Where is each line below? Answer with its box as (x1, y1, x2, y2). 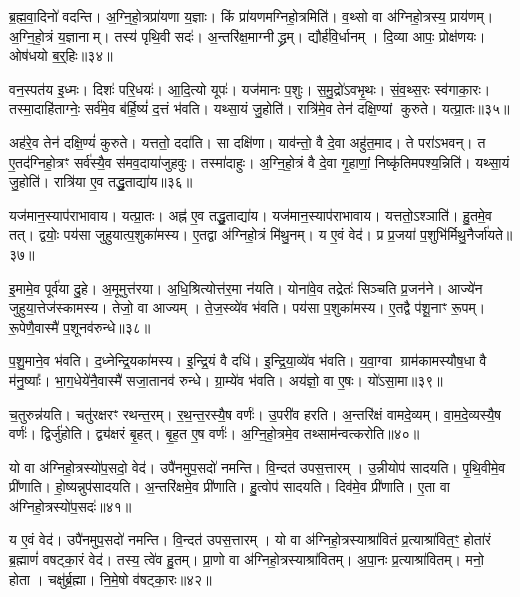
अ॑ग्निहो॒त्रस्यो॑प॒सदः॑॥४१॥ (9, 495, 132, 516)
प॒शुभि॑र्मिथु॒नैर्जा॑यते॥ (420, 224, 513, 245)
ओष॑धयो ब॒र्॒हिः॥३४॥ (9, 45, 113, 66)
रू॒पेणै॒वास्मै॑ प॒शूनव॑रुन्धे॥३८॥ (9, 316, 151, 337)
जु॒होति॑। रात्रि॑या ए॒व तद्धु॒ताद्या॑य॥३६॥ (9, 171, 193, 192)
